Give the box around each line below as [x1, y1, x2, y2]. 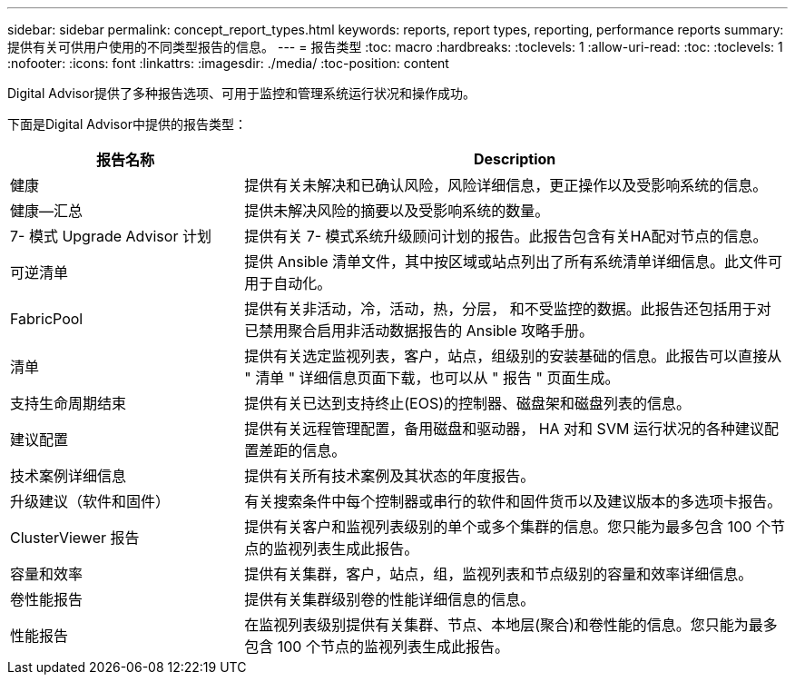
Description [473, 150, 556, 168]
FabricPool [10, 310, 83, 328]
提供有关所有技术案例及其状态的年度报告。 [244, 467, 535, 485]
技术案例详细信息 [10, 467, 127, 485]
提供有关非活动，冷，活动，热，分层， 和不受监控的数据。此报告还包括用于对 [244, 300, 771, 318]
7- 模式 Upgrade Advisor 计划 [10, 227, 211, 245]
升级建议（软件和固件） [10, 492, 171, 510]
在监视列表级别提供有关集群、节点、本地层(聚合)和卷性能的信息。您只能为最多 [244, 616, 778, 634]
